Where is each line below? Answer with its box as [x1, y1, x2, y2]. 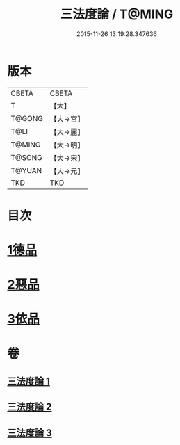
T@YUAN [10, 165, 42, 175]
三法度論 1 [7, 375, 51, 387]
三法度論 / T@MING [60, 6, 174, 22]
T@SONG [10, 152, 43, 162]
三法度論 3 [7, 427, 52, 439]
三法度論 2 [7, 401, 52, 413]
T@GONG [10, 113, 43, 123]
